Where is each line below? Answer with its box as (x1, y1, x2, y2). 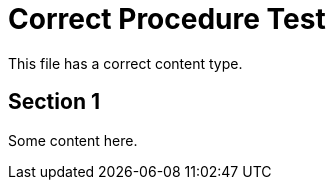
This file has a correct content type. (8, 54, 243, 72)
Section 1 (8, 89, 100, 115)
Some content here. (8, 131, 138, 149)
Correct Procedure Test (8, 2, 326, 36)
